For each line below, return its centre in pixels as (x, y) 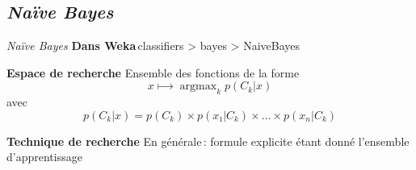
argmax (198, 87)
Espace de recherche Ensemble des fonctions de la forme (153, 72)
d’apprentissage (44, 157)
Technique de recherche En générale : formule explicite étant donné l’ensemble (208, 141)
